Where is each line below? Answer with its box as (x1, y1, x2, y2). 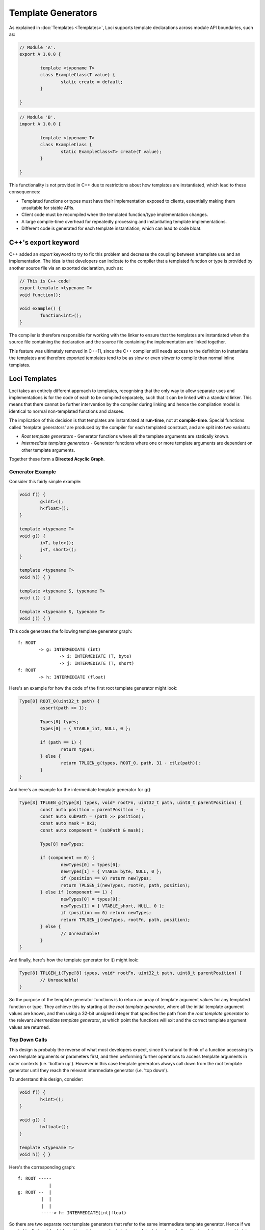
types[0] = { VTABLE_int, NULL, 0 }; (40, 726, 131, 732)
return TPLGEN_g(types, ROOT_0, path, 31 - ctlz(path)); (60, 760, 201, 766)
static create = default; (60, 79, 123, 85)
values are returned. (9, 1024, 50, 1030)
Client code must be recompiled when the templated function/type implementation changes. (21, 212, 208, 217)
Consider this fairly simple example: (9, 479, 82, 485)
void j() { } (19, 615, 51, 621)
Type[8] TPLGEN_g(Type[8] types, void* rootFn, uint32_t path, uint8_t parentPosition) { (19, 800, 242, 805)
